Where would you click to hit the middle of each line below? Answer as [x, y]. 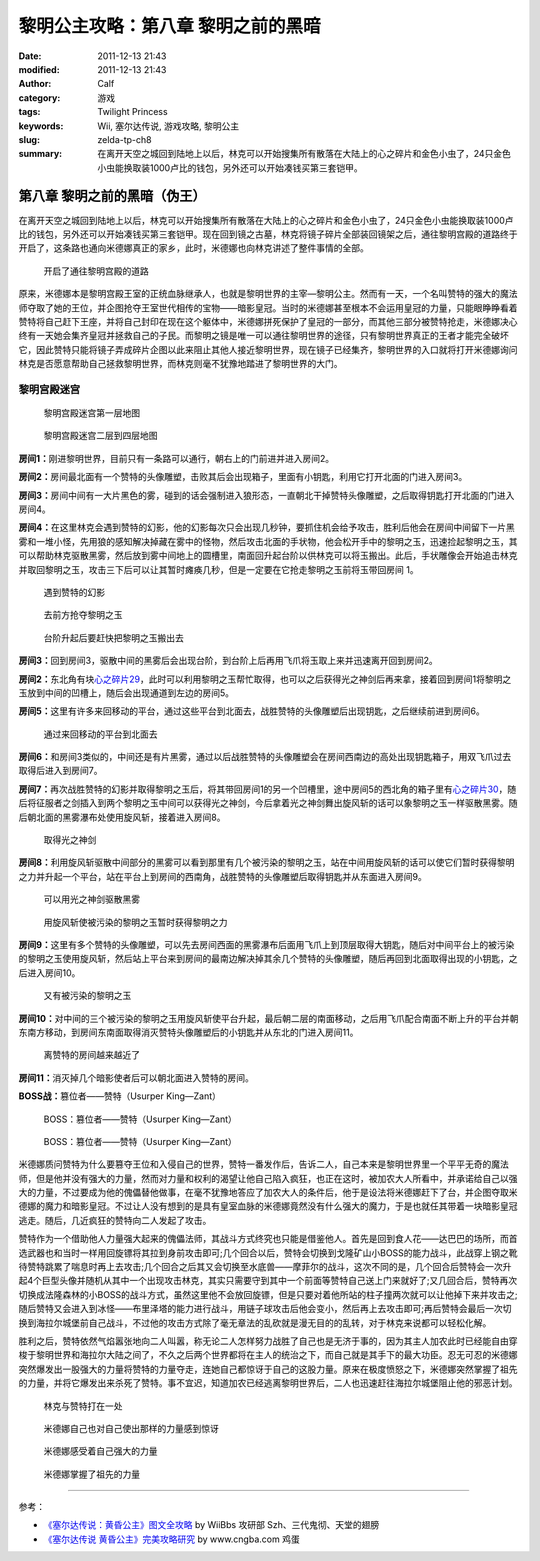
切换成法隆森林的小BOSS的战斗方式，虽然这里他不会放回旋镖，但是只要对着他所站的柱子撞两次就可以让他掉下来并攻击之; [268, 1294]
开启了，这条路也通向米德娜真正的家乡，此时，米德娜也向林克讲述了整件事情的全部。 [193, 248]
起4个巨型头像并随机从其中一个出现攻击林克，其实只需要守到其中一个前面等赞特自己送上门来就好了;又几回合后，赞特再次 [268, 1281]
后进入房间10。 [49, 972]
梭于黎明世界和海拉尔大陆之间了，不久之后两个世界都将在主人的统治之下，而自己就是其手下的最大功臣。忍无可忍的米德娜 [268, 1355]
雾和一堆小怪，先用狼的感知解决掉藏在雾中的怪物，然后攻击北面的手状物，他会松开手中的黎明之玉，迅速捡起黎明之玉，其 [268, 541]
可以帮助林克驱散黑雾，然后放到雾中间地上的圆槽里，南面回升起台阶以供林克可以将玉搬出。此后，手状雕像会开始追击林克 [268, 556]
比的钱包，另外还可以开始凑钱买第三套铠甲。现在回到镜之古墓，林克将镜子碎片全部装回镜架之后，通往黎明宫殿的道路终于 [268, 234]
